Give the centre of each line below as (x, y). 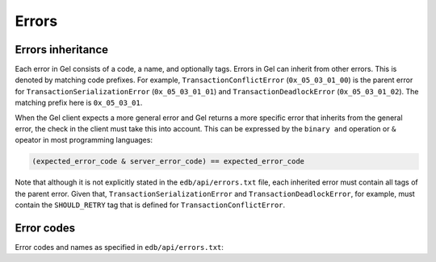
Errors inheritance (62, 50)
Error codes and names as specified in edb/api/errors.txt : (119, 247)
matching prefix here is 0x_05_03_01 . (79, 103)
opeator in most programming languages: (84, 140)
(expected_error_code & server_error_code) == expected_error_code (168, 162)
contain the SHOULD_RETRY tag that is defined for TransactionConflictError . (150, 205)
